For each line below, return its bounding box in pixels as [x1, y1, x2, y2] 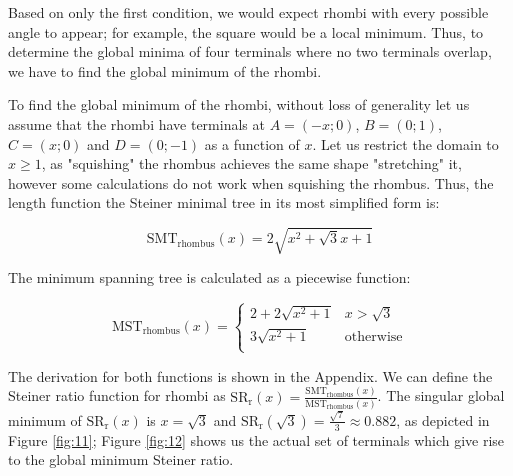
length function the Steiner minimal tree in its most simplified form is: [8, 192, 440, 213]
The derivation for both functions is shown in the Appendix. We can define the [8, 365, 493, 386]
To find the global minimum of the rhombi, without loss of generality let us [8, 94, 470, 115]
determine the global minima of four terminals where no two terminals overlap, [8, 41, 492, 62]
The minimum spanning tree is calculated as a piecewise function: [8, 267, 411, 288]
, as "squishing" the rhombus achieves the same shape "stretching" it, [41, 153, 462, 174]
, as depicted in [396, 409, 490, 430]
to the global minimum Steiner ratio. [8, 449, 234, 470]
